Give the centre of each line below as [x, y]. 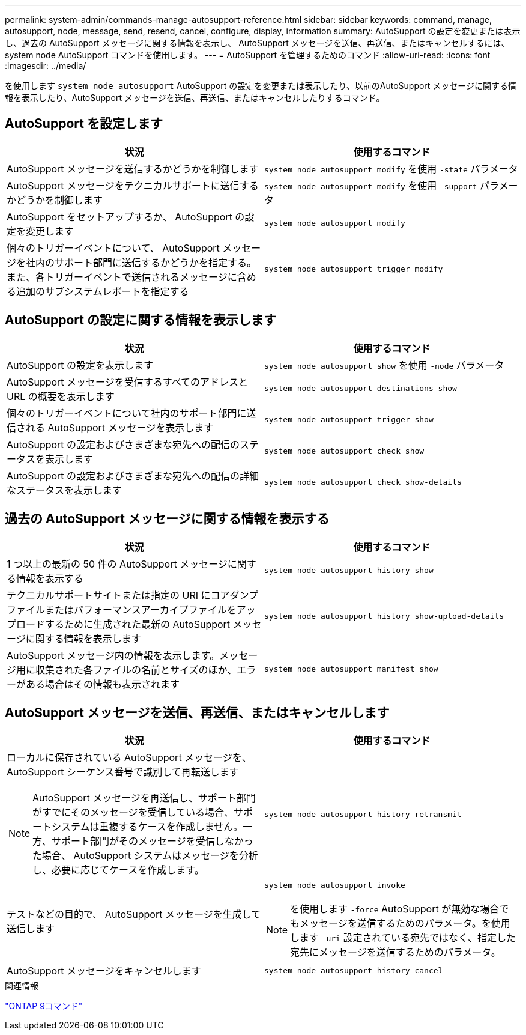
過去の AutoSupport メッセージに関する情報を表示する [167, 519]
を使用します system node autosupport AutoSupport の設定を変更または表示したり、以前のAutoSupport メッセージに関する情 [261, 86]
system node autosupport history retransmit [363, 814]
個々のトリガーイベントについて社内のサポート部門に [127, 413]
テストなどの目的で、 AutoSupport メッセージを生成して [134, 914]
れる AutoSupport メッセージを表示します [120, 427]
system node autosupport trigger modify [354, 269]
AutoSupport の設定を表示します [80, 365]
